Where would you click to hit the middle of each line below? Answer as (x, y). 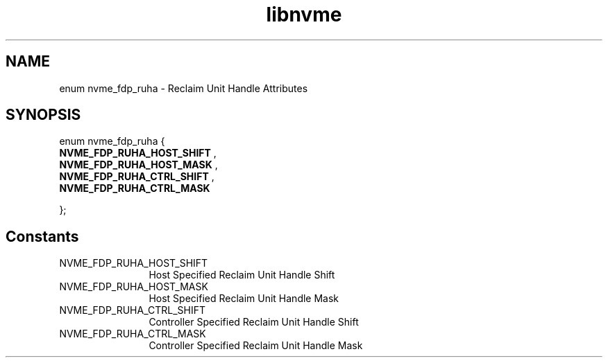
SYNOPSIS (43, 115)
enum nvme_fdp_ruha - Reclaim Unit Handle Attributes (184, 88)
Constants (42, 236)
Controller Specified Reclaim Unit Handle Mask (256, 346)
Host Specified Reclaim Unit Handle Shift (242, 275)
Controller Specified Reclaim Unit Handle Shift (254, 322)
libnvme (304, 15)
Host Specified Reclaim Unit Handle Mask (244, 299)
